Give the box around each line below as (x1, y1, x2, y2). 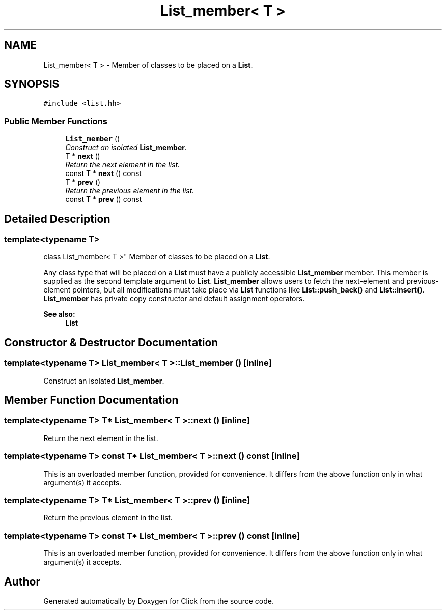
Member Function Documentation (4, 394, 179, 407)
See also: (43, 310, 75, 319)
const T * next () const (65, 169, 142, 178)
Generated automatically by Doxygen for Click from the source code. (43, 596, 274, 605)
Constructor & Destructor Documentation (4, 336, 218, 349)
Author (4, 575, 40, 588)
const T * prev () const (65, 195, 142, 204)
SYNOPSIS (4, 78, 60, 91)
